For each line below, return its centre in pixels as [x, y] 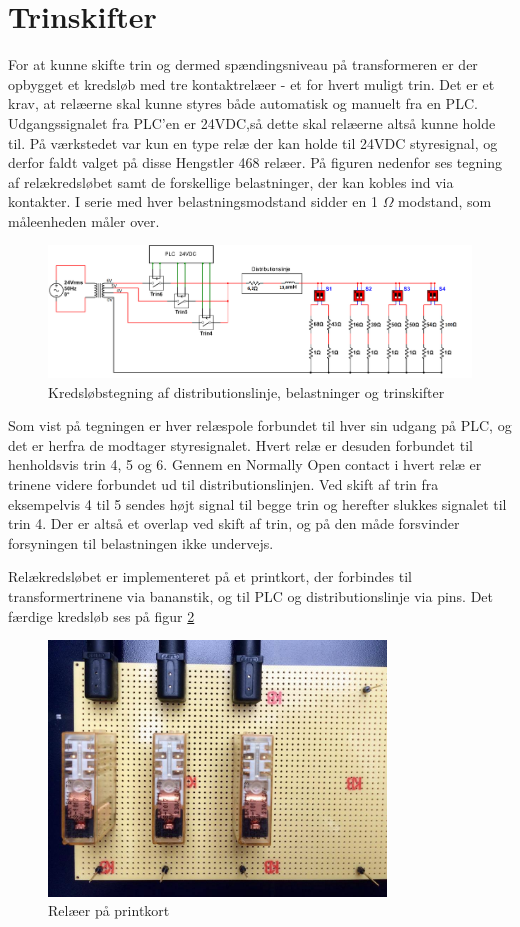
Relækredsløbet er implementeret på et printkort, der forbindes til [210, 576]
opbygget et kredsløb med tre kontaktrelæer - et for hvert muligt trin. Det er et [251, 83]
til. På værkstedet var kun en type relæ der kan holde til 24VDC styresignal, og [253, 142]
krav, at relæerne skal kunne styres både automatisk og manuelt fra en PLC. [243, 103]
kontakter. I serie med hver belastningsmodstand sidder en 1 [193, 201]
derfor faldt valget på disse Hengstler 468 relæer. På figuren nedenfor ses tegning [255, 162]
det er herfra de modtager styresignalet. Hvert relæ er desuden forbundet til [240, 444]
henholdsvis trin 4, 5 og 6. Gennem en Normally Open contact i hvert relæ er [245, 464]
